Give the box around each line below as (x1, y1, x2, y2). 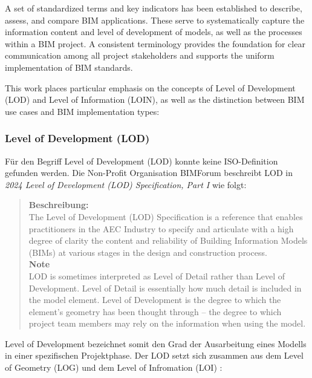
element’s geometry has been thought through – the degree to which (28, 305, 282, 318)
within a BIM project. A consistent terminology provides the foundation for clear (5, 37, 305, 50)
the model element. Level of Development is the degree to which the (28, 293, 281, 306)
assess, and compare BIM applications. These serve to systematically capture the (5, 13, 305, 26)
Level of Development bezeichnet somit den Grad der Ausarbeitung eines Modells (5, 337, 307, 350)
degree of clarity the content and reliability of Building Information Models (28, 234, 308, 247)
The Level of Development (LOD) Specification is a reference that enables (28, 210, 303, 223)
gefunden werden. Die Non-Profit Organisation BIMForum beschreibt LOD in (5, 166, 293, 179)
